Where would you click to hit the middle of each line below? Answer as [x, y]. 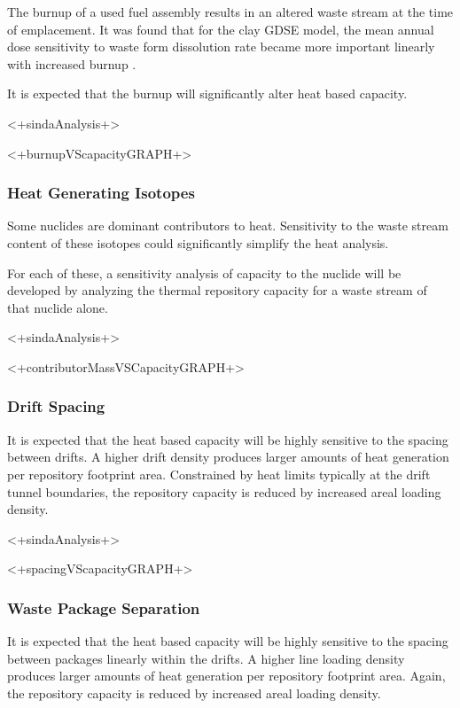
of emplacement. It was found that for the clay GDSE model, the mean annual [221, 29]
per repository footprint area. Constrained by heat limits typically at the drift [219, 474]
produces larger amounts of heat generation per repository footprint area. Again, [226, 676]
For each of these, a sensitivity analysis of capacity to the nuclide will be [204, 272]
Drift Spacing [56, 406]
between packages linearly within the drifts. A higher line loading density [206, 658]
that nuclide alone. [58, 307]
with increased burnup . [72, 63]
